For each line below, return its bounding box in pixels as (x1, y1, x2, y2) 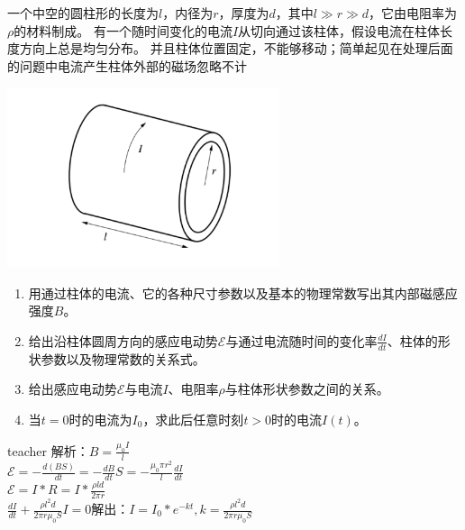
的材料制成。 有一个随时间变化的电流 (14, 21, 232, 40)
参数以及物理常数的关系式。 (41, 349, 205, 368)
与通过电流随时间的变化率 (225, 331, 378, 350)
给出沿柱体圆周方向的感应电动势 (28, 331, 218, 350)
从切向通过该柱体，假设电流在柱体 (238, 21, 441, 40)
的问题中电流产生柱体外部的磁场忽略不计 (7, 56, 247, 75)
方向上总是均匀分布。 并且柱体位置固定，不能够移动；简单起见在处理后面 (19, 39, 453, 58)
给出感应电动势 (28, 379, 117, 398)
